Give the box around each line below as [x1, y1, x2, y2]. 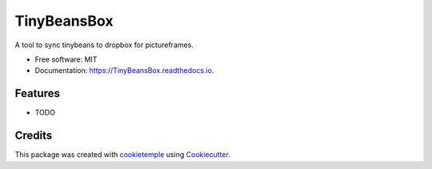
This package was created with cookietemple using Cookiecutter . [14, 150, 231, 159]
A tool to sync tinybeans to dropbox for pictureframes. [14, 40, 194, 50]
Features [14, 87, 60, 100]
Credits [14, 129, 53, 143]
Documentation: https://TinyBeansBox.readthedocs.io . [34, 66, 214, 75]
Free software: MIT [34, 54, 98, 64]
